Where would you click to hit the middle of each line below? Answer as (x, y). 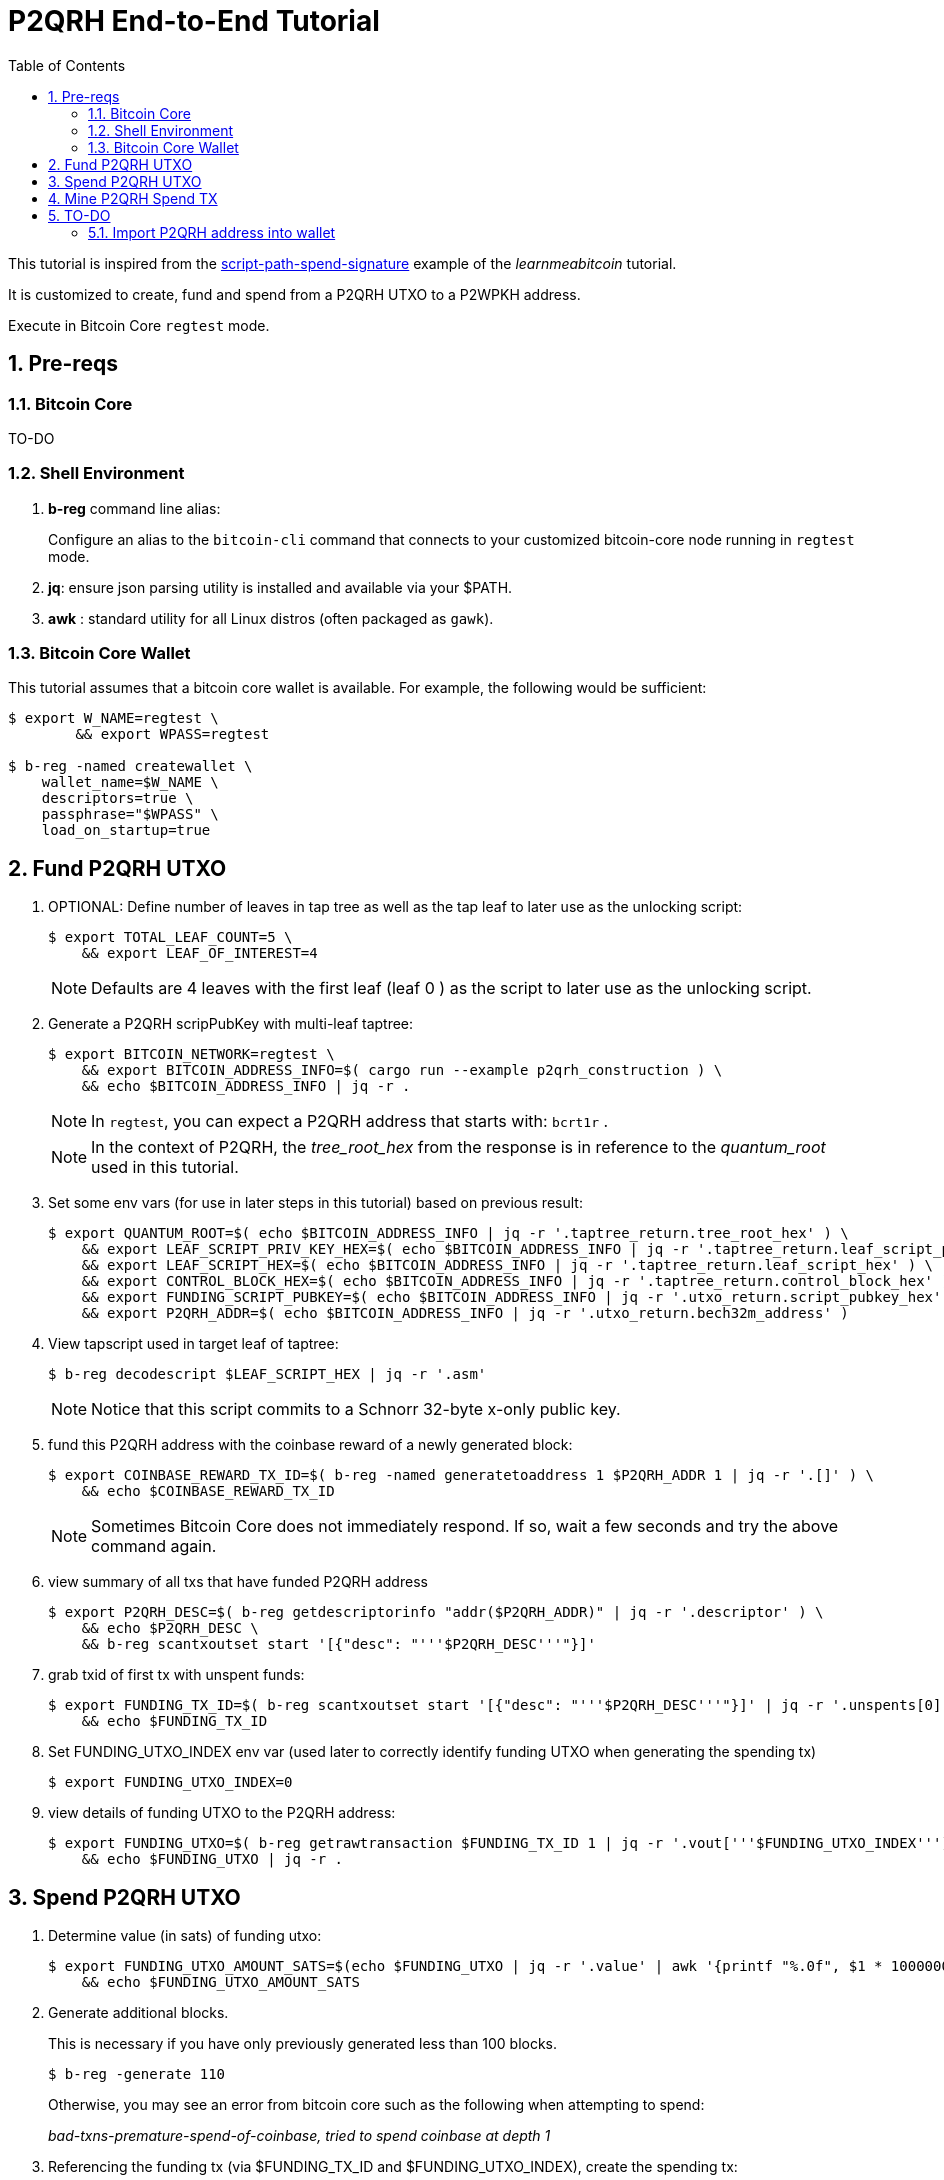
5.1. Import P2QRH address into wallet (212, 232)
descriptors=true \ (117, 798)
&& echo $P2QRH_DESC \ (170, 1628)
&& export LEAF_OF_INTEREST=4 (199, 953)
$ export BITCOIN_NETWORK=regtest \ (191, 1054)
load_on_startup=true (126, 830)
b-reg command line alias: (134, 508)
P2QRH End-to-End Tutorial (194, 21)
